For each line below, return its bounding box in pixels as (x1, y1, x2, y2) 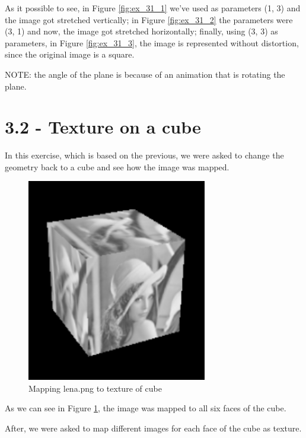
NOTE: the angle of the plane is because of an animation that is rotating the (5, 68, 285, 80)
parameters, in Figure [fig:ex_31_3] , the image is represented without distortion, (5, 36, 299, 49)
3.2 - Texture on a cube (5, 115, 201, 139)
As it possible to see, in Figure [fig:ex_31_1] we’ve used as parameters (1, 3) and (5, 2, 301, 14)
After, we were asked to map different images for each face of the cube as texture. (5, 421, 302, 434)
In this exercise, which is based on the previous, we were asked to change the (5, 149, 284, 161)
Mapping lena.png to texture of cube (28, 382, 162, 394)
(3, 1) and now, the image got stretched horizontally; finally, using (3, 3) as (5, 25, 278, 37)
